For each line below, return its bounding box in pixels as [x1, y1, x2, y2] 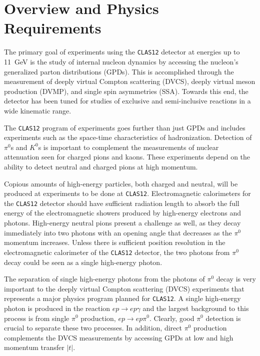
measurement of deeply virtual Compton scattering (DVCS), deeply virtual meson [4, 76, 255, 86]
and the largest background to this [142, 302, 249, 313]
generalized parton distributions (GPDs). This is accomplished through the [4, 66, 234, 76]
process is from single [4, 312, 69, 323]
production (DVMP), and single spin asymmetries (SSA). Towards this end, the [4, 85, 248, 96]
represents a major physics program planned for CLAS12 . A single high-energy [4, 293, 241, 303]
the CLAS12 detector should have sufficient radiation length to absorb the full [4, 197, 239, 208]
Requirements [4, 17, 101, 38]
